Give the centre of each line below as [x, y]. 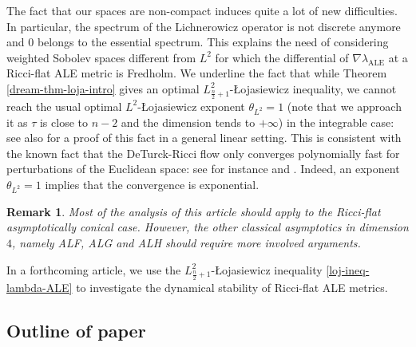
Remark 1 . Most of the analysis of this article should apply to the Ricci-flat [194, 211]
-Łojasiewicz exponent [191, 106]
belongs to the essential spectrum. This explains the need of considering [213, 42]
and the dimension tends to [188, 122]
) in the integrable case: [336, 122]
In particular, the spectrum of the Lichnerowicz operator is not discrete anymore [204, 26]
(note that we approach [344, 106]
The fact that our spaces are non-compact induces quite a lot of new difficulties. [202, 10]
